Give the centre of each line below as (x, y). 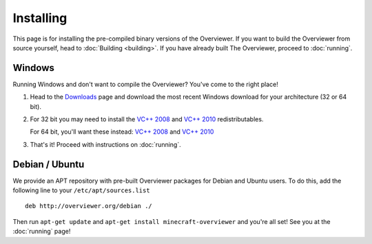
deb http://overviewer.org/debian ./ (89, 206)
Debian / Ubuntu (49, 164)
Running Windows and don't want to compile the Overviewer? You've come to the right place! (146, 84)
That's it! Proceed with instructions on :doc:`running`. (106, 144)
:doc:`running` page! (42, 232)
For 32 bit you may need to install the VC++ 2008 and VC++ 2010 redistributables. (147, 119)
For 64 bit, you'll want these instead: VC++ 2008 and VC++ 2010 (122, 132)
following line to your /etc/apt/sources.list (82, 190)
